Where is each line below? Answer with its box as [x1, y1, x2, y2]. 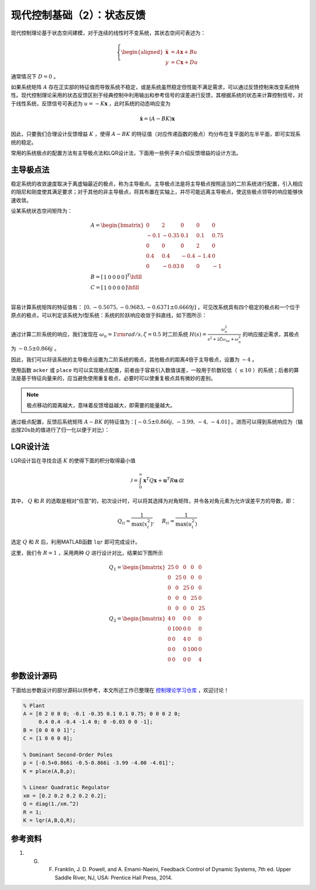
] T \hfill [125, 272, 142, 280]
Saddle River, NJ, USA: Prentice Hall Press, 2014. [54, 874, 173, 881]
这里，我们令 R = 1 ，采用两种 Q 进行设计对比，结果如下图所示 [11, 549, 163, 556]
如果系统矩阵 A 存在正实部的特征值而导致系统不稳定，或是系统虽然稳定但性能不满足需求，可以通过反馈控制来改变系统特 [11, 83, 300, 90]
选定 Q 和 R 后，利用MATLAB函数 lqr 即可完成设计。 [11, 538, 140, 545]
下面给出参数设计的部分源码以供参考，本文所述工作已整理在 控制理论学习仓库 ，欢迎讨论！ [11, 686, 229, 694]
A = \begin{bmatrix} [90, 222, 145, 229]
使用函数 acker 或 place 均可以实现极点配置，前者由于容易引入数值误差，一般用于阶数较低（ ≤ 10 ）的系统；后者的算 [11, 367, 300, 374]
